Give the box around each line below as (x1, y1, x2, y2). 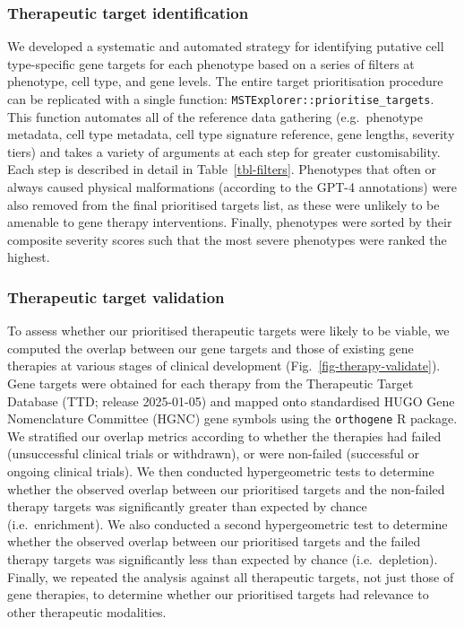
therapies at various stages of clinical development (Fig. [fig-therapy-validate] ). (7, 356, 441, 375)
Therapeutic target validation (7, 285, 225, 308)
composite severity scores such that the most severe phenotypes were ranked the (7, 230, 447, 248)
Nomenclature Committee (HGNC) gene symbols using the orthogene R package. (7, 409, 458, 428)
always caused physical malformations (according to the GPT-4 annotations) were (7, 178, 458, 196)
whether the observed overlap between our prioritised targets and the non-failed (7, 479, 445, 498)
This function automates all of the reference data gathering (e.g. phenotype (7, 107, 423, 126)
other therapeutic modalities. (7, 602, 167, 621)
